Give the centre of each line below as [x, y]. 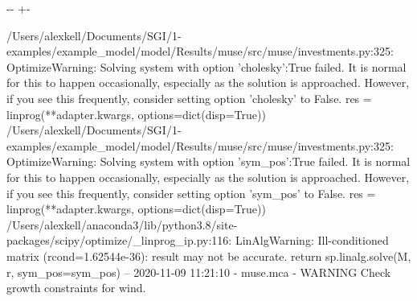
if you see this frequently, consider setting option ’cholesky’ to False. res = [189, 98]
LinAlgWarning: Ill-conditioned [312, 240]
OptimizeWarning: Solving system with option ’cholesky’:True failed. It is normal [206, 66]
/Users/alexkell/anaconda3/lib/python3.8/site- [122, 224]
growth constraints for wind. [76, 288]
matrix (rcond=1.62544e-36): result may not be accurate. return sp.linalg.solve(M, [209, 256]
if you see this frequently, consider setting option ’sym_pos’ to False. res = [191, 193]
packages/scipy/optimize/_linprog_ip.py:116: [119, 240]
